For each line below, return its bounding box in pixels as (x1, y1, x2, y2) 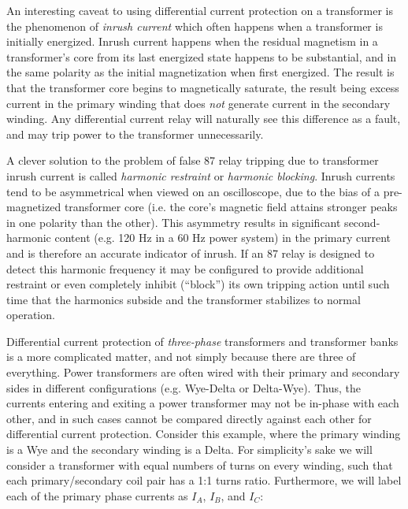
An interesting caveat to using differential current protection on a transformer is (6, 2, 394, 18)
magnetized (6, 199, 61, 215)
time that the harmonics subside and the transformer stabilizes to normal (6, 291, 361, 307)
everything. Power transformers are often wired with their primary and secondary (6, 364, 400, 381)
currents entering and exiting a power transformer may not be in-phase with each (6, 395, 399, 411)
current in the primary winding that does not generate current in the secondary (6, 95, 391, 111)
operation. (6, 307, 55, 323)
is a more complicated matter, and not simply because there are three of (6, 348, 356, 365)
